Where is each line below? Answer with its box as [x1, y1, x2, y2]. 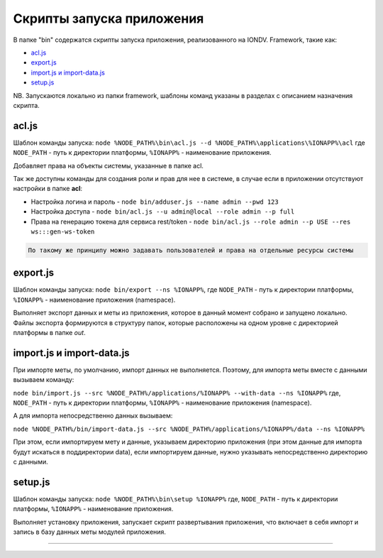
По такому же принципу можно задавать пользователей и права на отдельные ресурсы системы [28, 246, 354, 254]
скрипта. [13, 101, 40, 109]
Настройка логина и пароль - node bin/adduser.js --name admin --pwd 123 [30, 197, 279, 206]
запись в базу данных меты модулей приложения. [13, 527, 167, 536]
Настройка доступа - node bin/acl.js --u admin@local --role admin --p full [30, 207, 295, 216]
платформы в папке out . [13, 328, 86, 337]
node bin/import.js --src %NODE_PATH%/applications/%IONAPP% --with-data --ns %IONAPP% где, [13, 388, 341, 397]
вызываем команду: [13, 376, 74, 384]
